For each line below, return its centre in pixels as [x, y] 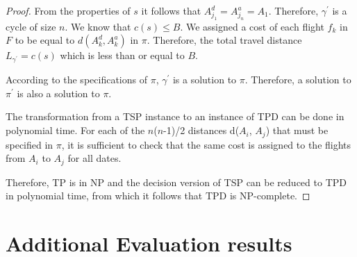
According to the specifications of [76, 80]
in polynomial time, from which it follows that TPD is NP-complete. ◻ [158, 196]
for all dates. [94, 158]
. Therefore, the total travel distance [224, 40]
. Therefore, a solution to [298, 80]
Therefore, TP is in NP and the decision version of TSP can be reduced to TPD [176, 182]
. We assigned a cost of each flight [252, 26]
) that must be [297, 130]
